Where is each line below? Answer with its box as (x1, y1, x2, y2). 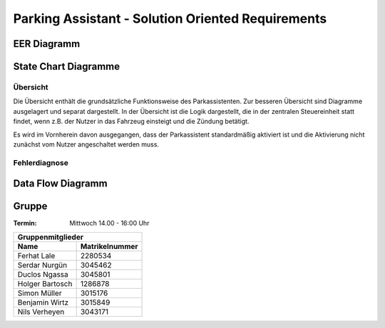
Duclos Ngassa (17, 269, 69, 279)
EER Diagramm (13, 38, 81, 50)
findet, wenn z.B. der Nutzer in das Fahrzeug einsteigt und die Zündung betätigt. (13, 117, 250, 126)
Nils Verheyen (17, 307, 65, 317)
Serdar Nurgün (17, 260, 68, 270)
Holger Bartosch (17, 278, 73, 288)
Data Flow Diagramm (13, 178, 108, 190)
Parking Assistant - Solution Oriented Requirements (13, 11, 327, 26)
